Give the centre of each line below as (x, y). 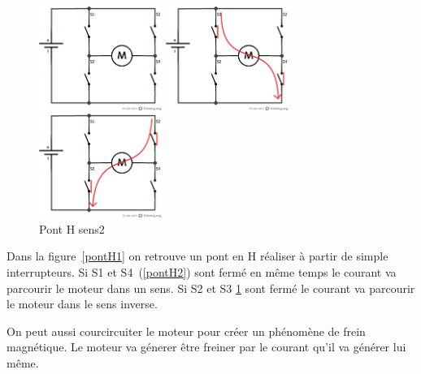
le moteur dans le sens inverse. (82, 304)
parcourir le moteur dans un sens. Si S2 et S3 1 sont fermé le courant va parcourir (211, 288)
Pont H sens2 (72, 228)
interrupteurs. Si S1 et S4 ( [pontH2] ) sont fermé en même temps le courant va (202, 272)
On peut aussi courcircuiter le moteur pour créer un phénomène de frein (186, 331)
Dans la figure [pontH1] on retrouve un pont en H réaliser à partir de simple (197, 256)
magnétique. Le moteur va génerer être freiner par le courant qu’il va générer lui (206, 347)
